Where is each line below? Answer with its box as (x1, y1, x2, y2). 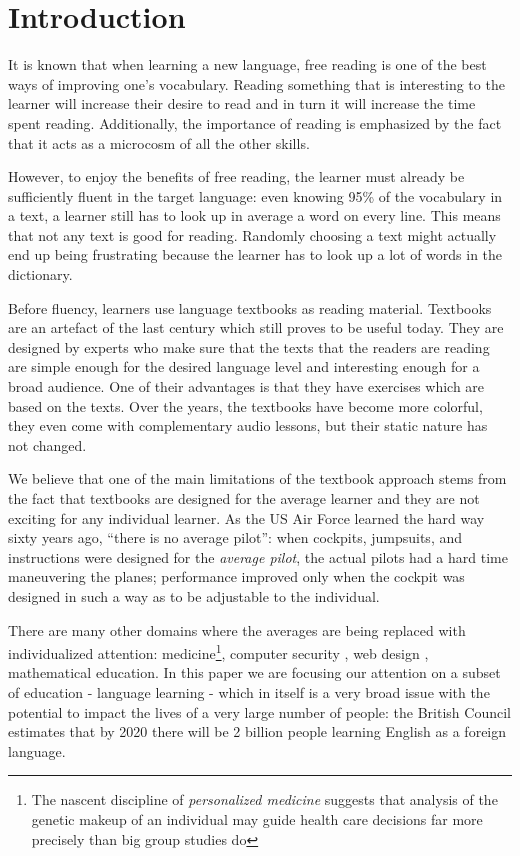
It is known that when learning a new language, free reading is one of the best (8, 54, 487, 75)
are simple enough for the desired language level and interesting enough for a (8, 356, 480, 377)
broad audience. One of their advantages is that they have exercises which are (8, 376, 485, 397)
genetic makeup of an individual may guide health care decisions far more (31, 808, 483, 829)
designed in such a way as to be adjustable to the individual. (8, 585, 380, 606)
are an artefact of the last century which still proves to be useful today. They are (8, 317, 504, 338)
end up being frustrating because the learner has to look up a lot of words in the (8, 244, 503, 265)
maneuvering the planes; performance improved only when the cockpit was (8, 566, 465, 587)
